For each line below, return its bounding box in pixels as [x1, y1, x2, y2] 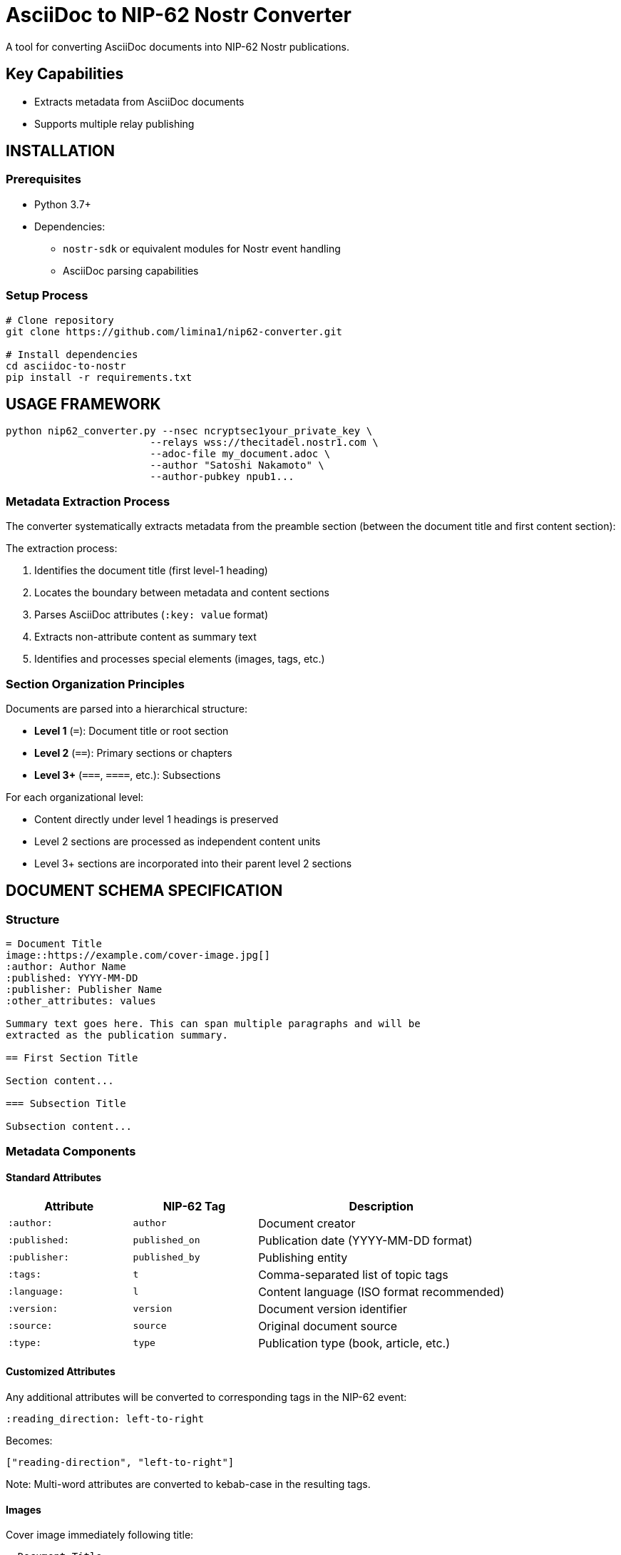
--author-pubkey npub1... [150, 471, 294, 483]
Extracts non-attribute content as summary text [34, 631, 257, 643]
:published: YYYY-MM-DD [6, 972, 138, 984]
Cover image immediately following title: [6, 1529, 194, 1541]
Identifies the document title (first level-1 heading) [34, 564, 268, 577]
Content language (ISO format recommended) [258, 1284, 505, 1299]
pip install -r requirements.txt [6, 371, 193, 383]
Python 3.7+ [34, 198, 91, 210]
